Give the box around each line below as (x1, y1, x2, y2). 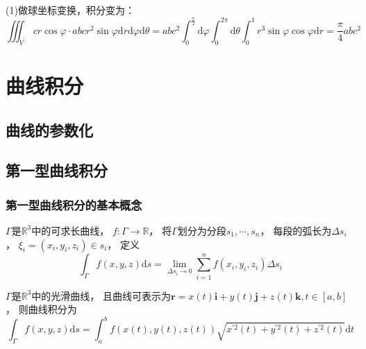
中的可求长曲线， (31, 223, 110, 237)
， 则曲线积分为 (6, 302, 77, 316)
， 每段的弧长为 (260, 223, 332, 237)
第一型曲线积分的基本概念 (6, 196, 142, 213)
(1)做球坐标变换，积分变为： (6, 3, 135, 17)
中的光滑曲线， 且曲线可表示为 (31, 288, 171, 303)
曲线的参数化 (6, 119, 93, 140)
